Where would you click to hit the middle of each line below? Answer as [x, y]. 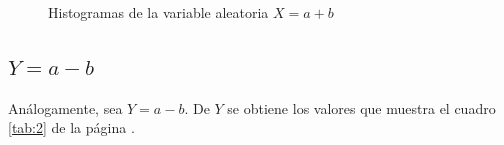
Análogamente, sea [65, 107]
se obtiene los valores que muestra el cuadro [361, 107]
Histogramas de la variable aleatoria [158, 12]
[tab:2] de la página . [71, 127]
